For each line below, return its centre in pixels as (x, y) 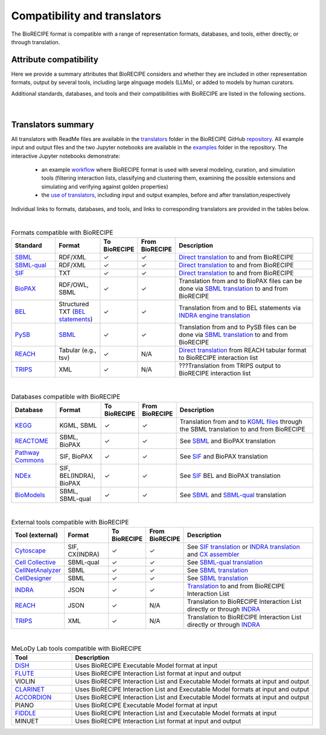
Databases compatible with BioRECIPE (66, 397)
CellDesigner (33, 578)
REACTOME (31, 440)
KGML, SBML (78, 425)
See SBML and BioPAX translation (228, 440)
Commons (30, 460)
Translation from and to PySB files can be (238, 327)
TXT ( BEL (72, 312)
